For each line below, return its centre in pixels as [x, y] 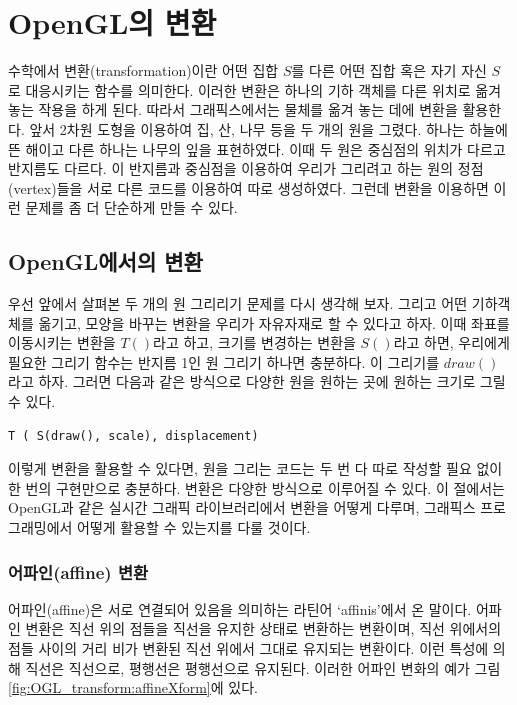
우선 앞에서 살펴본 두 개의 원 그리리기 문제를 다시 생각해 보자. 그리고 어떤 [238, 303]
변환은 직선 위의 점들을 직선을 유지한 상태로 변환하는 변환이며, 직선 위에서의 [263, 628]
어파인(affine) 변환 [78, 571]
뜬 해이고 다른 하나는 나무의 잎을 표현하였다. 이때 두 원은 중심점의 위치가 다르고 [257, 148]
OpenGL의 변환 [112, 22]
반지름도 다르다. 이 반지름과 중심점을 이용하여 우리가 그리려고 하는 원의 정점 [246, 168]
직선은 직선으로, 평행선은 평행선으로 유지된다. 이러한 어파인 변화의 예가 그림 [263, 667]
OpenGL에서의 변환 [105, 261]
